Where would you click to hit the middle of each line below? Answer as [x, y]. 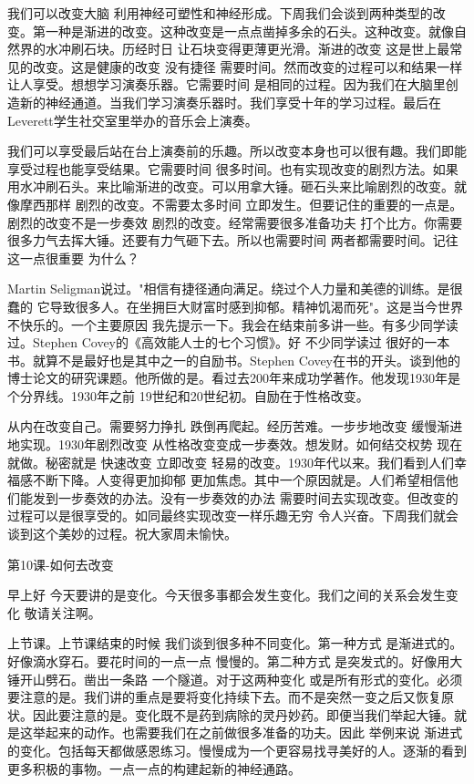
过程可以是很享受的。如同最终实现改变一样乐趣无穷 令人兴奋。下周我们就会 [233, 516]
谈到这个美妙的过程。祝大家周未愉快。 [122, 534]
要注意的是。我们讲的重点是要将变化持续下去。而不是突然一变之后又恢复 [224, 697]
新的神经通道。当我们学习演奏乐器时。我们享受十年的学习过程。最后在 [230, 102]
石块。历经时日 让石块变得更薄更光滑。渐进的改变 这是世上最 [267, 49]
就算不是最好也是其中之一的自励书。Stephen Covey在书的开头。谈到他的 [246, 360]
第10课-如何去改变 [61, 564]
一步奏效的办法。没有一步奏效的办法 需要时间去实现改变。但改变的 [258, 497]
